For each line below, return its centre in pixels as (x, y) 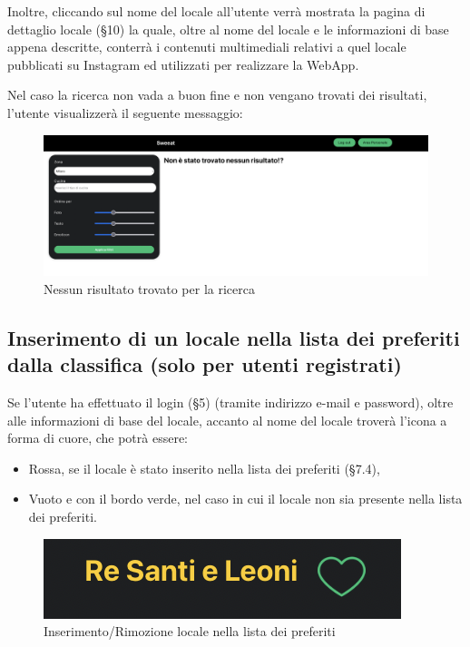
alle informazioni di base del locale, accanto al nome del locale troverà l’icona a (227, 420)
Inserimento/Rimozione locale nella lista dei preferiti (190, 631)
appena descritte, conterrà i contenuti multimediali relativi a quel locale (207, 47)
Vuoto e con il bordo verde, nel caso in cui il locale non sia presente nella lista (245, 499)
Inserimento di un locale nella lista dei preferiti (234, 337)
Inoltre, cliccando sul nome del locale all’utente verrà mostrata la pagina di (216, 11)
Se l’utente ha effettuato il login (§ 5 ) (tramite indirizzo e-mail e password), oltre (230, 402)
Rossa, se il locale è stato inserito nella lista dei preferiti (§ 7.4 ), (204, 468)
